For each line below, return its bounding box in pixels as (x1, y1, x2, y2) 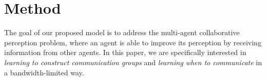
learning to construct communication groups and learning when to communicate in (4, 57, 262, 67)
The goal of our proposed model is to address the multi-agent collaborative (4, 27, 240, 38)
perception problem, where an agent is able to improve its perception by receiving (4, 37, 261, 47)
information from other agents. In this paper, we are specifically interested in (4, 47, 246, 58)
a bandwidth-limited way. (4, 67, 84, 77)
